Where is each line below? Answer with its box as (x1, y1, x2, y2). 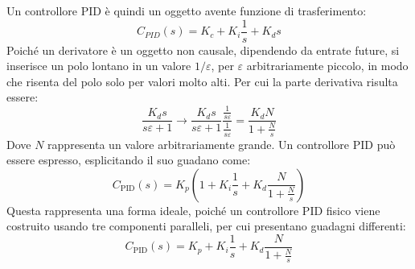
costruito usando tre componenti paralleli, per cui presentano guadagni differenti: (6, 217, 406, 234)
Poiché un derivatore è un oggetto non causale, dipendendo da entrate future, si (6, 41, 400, 58)
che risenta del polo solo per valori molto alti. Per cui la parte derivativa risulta (6, 72, 398, 89)
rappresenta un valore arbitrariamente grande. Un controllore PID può (47, 135, 396, 152)
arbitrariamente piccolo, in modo (246, 57, 409, 74)
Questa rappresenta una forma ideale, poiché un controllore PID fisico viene (6, 201, 380, 218)
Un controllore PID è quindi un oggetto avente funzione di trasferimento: (6, 2, 367, 19)
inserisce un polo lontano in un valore (6, 57, 191, 74)
